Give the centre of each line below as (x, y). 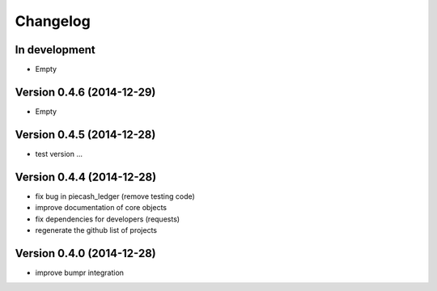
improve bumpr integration (80, 272)
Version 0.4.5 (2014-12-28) (85, 135)
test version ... (59, 154)
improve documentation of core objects (101, 208)
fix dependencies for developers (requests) (108, 219)
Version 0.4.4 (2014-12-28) (86, 177)
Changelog (53, 21)
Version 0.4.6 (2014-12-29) (85, 92)
